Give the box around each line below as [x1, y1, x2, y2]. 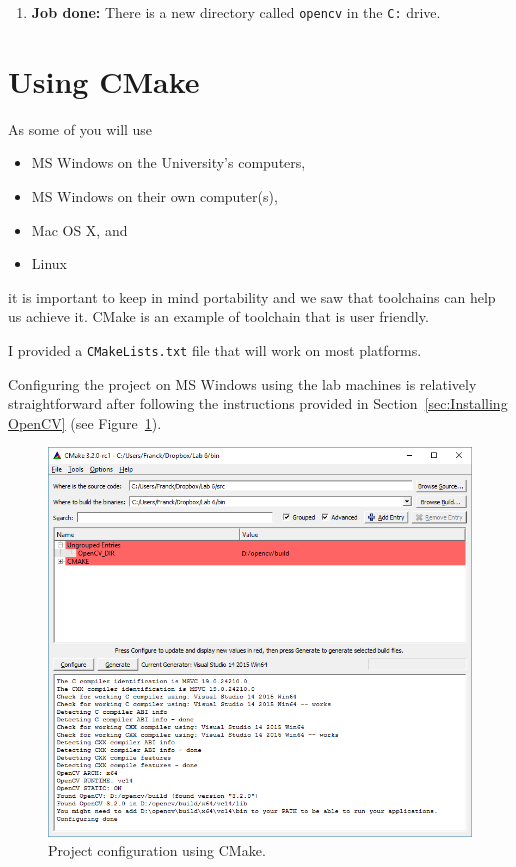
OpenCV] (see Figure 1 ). [8, 412, 162, 433]
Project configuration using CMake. [48, 840, 266, 861]
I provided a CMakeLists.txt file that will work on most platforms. [8, 339, 422, 360]
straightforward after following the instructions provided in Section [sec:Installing [8, 393, 508, 414]
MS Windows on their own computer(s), [31, 185, 278, 206]
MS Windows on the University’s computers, [31, 152, 306, 173]
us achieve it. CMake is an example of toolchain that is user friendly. [8, 306, 429, 327]
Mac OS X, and [31, 219, 128, 240]
